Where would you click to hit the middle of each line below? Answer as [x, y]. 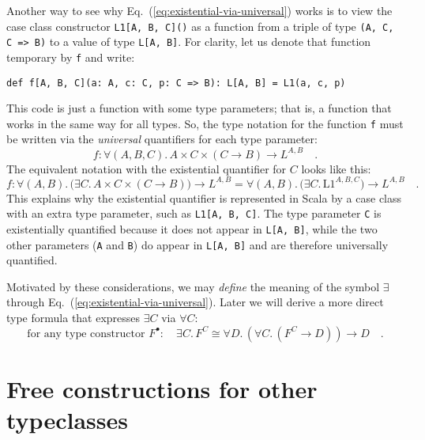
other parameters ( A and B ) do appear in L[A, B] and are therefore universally [197, 244]
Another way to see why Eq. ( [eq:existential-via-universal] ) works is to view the [199, 10]
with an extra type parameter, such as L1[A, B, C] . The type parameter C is [194, 213]
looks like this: [336, 168]
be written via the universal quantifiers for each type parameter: [162, 139]
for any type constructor [86, 334]
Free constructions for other [162, 388]
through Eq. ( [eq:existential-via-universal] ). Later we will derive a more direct [195, 302]
